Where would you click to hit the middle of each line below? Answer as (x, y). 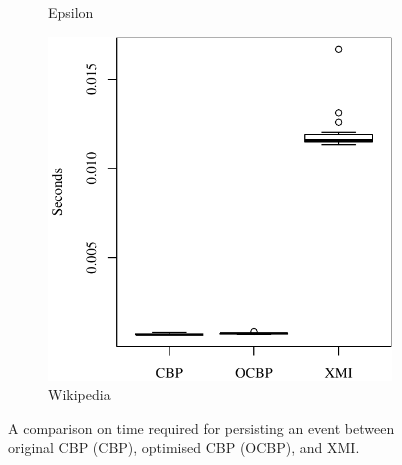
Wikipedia (79, 394)
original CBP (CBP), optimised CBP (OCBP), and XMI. (184, 447)
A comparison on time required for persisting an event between (201, 427)
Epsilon (71, 12)
